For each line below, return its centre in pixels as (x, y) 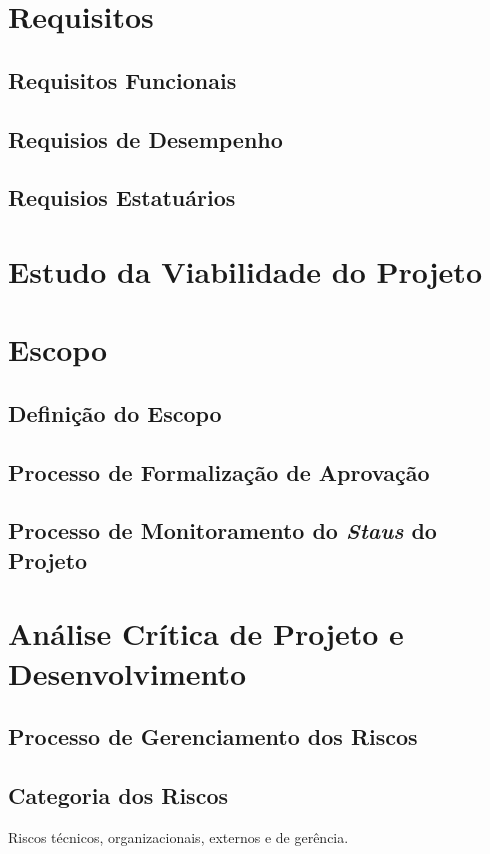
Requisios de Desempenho (145, 138)
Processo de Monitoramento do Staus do (222, 530)
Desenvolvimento (127, 672)
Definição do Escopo (115, 412)
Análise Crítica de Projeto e (206, 633)
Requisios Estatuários (122, 197)
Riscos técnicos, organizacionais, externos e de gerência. (178, 836)
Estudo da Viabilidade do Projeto (245, 270)
